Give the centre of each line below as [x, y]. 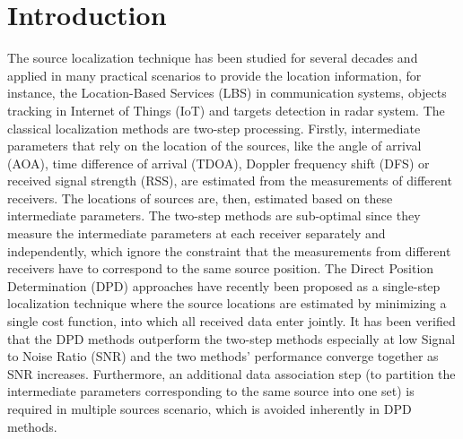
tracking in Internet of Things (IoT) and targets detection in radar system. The [226, 110]
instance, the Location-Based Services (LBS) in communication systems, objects [227, 93]
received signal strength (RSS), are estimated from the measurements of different [230, 181]
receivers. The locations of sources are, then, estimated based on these [200, 198]
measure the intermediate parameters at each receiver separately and [197, 233]
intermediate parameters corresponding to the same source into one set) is [211, 391]
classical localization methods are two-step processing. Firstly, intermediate [214, 128]
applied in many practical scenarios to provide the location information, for [214, 75]
